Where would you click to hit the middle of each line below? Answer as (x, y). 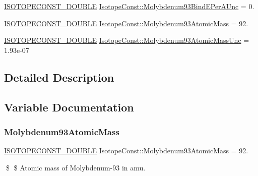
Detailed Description (59, 77)
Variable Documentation (69, 107)
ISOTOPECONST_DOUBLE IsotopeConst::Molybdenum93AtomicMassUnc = (127, 40)
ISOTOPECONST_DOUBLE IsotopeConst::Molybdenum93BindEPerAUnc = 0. (129, 6)
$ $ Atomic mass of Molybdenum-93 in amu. (76, 167)
